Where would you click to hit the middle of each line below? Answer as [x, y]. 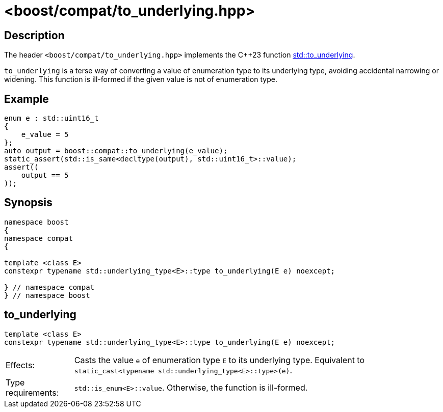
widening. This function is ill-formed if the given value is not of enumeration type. [141, 79]
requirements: [32, 392]
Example [27, 99]
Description [34, 35]
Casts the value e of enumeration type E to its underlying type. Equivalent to [219, 360]
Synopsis [28, 203]
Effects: [20, 365]
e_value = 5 [45, 135]
